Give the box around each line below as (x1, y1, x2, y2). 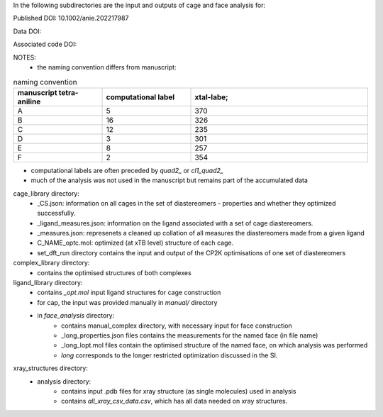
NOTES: (13, 53, 37, 62)
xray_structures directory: (13, 364, 89, 372)
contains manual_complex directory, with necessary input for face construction (61, 321, 292, 330)
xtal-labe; (194, 92, 228, 102)
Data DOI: (13, 27, 42, 35)
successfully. (37, 209, 76, 218)
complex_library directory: (13, 259, 90, 267)
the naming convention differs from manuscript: (37, 62, 177, 71)
